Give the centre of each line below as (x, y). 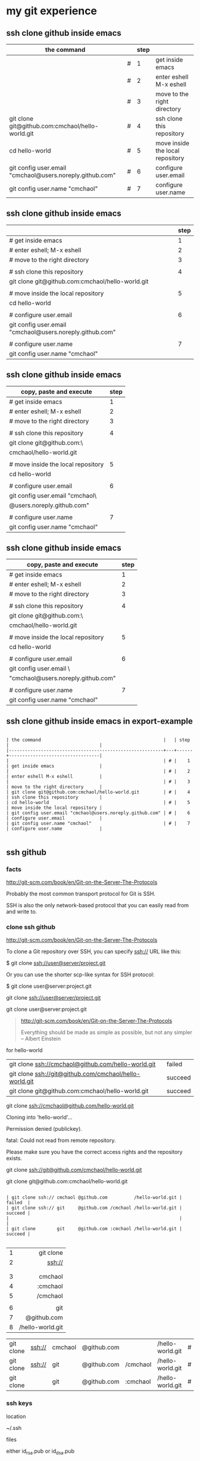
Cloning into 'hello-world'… (39, 1117)
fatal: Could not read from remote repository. (61, 1140)
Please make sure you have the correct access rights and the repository (94, 1152)
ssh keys (19, 1403)
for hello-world (24, 1050)
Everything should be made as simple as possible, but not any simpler (106, 1032)
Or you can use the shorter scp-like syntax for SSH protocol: (80, 975)
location (16, 1416)
